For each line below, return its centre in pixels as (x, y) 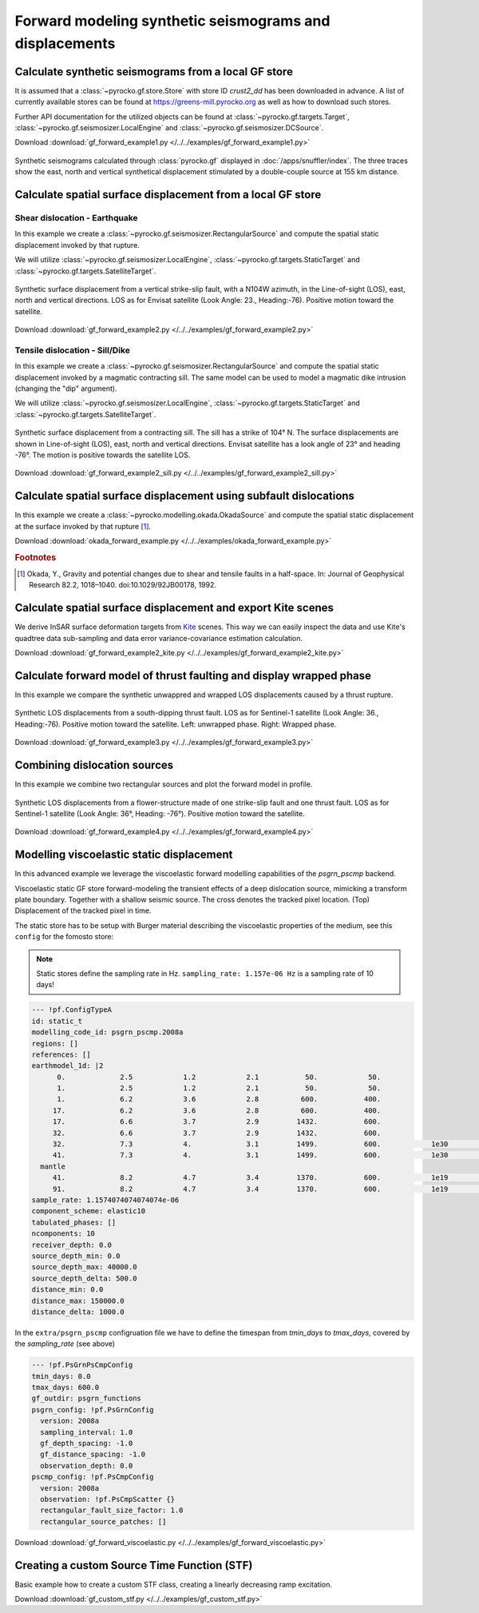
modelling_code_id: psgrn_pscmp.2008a (107, 1032)
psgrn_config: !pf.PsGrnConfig (93, 1410)
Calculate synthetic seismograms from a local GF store (154, 72)
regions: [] (55, 1043)
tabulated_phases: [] (74, 1222)
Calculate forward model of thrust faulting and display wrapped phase (193, 675)
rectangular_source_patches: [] (103, 1521)
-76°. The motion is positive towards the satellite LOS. (103, 455)
